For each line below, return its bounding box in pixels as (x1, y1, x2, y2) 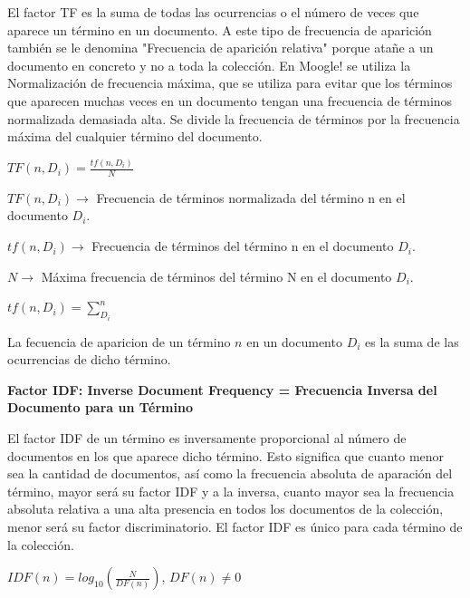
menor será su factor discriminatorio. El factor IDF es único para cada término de (7, 517, 463, 536)
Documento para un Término (7, 398, 193, 417)
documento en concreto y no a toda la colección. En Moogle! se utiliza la (7, 55, 411, 74)
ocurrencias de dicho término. (7, 350, 171, 369)
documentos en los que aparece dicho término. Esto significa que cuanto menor (7, 446, 445, 465)
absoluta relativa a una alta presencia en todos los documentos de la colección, (7, 499, 444, 518)
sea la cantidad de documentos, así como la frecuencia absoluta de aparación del (7, 464, 453, 483)
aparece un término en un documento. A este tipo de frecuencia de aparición (7, 20, 432, 39)
